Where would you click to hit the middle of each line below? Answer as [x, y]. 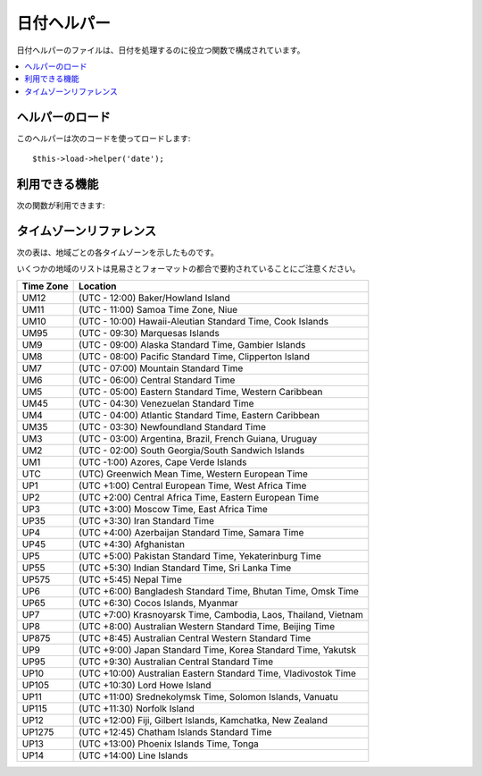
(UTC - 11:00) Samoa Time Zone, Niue [158, 309]
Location [98, 286]
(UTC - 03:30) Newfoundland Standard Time [173, 426]
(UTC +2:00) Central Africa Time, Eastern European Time [199, 497]
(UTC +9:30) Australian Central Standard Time [176, 662]
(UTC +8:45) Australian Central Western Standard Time [195, 637]
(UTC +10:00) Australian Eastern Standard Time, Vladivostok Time [218, 673]
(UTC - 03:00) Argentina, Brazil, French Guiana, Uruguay [198, 438]
